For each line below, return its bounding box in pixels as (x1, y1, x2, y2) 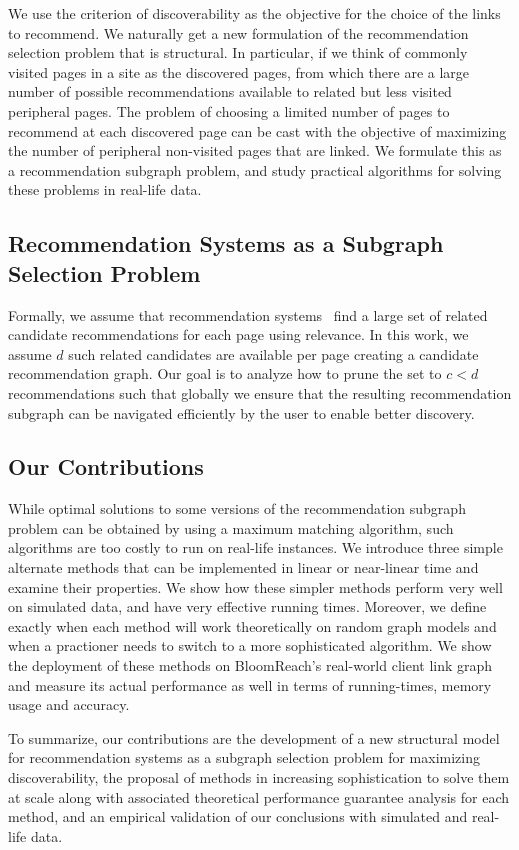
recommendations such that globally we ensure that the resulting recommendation (8, 382, 512, 403)
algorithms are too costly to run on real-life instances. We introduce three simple (8, 537, 503, 558)
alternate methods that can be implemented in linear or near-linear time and (8, 557, 479, 578)
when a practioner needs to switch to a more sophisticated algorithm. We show (8, 635, 492, 656)
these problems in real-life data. (8, 179, 202, 200)
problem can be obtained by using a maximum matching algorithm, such (8, 517, 454, 538)
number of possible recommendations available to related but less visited (8, 81, 452, 102)
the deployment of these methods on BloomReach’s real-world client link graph (8, 655, 493, 676)
